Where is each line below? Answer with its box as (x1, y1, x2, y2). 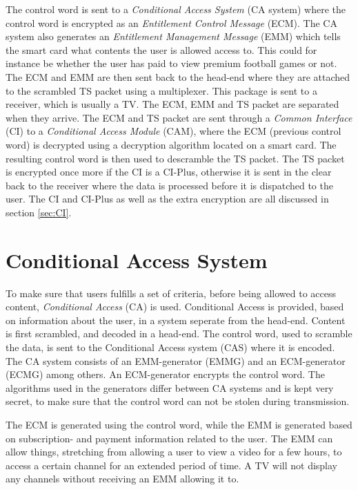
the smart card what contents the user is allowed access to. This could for (6, 42, 317, 57)
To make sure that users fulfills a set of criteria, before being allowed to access (6, 285, 337, 300)
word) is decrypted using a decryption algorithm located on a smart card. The (6, 137, 337, 151)
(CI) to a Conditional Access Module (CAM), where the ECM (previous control (6, 124, 341, 138)
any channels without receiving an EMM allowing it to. (6, 471, 239, 486)
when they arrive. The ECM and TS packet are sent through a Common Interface (6, 110, 352, 124)
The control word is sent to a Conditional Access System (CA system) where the (6, 2, 346, 16)
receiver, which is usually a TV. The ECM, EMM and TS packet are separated (6, 97, 339, 111)
